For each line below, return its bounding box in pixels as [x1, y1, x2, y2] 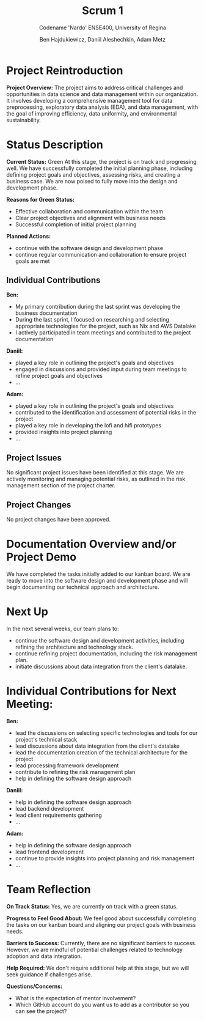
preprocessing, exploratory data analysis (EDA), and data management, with [6, 103, 199, 111]
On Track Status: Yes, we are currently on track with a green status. [6, 902, 178, 910]
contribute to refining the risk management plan [15, 768, 136, 775]
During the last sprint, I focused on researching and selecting [15, 316, 170, 323]
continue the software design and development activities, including [15, 636, 184, 644]
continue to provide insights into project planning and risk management [15, 854, 195, 862]
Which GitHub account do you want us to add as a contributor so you [15, 1001, 189, 1008]
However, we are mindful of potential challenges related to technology [6, 946, 183, 953]
